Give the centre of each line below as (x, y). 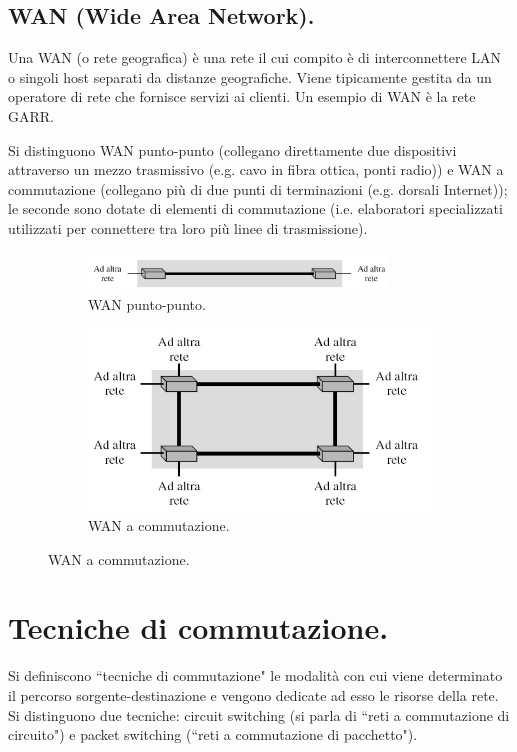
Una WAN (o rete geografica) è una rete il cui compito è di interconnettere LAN (255, 57)
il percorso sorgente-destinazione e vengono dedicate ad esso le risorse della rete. (253, 694)
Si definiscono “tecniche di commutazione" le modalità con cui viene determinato (255, 675)
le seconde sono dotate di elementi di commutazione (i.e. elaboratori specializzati (255, 208)
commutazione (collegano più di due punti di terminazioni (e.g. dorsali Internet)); (258, 188)
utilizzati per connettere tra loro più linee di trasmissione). (188, 227)
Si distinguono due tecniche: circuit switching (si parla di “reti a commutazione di (259, 714)
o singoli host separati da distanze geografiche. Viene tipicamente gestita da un (250, 76)
